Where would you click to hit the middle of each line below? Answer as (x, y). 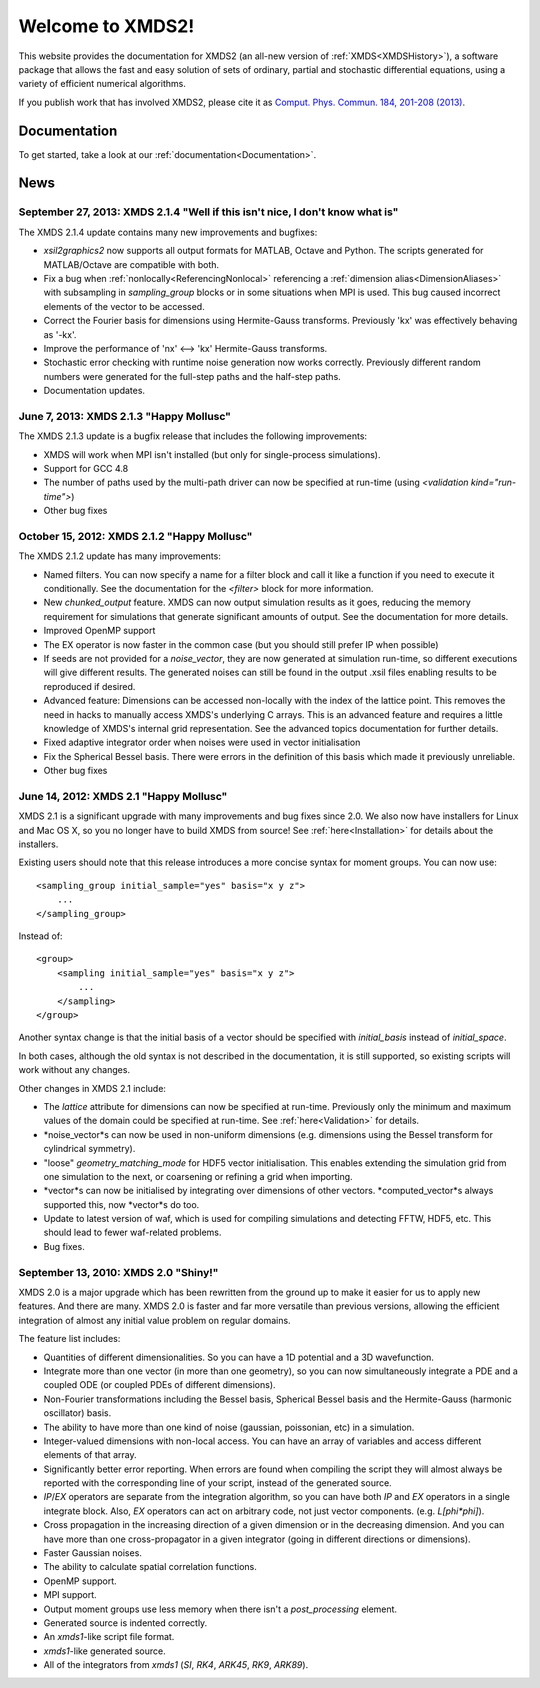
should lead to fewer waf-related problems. (132, 1232)
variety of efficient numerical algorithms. (102, 84)
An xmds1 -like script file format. (109, 1637)
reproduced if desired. (89, 686)
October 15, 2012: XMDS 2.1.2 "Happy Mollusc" (135, 536)
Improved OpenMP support (99, 631)
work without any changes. (74, 1070)
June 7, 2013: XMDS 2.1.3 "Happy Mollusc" (125, 416)
